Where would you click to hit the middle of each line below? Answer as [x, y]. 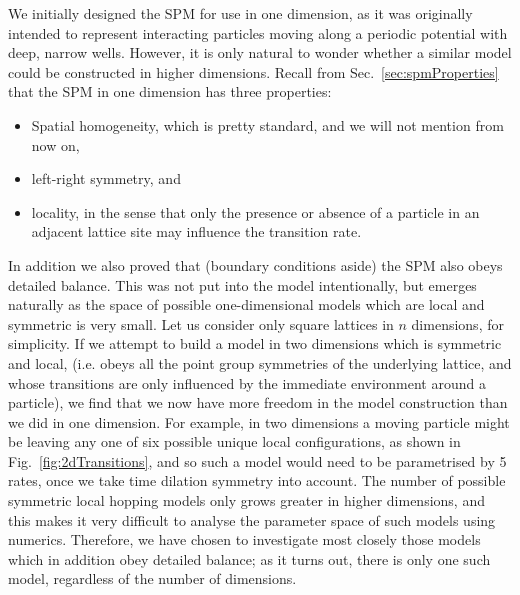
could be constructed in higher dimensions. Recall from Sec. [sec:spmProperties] [253, 71]
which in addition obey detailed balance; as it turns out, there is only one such [249, 558]
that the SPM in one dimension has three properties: [170, 91]
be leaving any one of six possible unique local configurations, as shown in [234, 441]
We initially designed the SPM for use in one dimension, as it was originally [240, 13]
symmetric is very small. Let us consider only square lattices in [201, 323]
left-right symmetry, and [106, 178]
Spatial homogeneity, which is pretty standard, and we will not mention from [267, 124]
